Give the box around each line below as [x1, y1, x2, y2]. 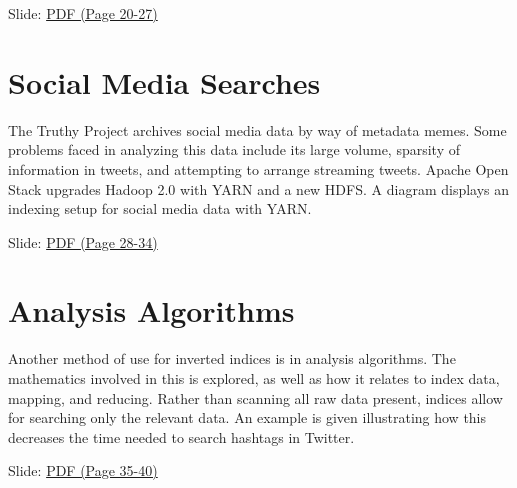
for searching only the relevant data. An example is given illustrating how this [8, 407, 487, 428]
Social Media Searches [8, 61, 321, 102]
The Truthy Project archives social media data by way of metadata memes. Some [8, 119, 507, 140]
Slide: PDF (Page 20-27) [8, 3, 158, 23]
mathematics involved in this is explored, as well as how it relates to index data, [8, 368, 500, 388]
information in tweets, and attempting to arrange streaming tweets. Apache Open [8, 158, 509, 179]
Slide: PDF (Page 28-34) [8, 231, 158, 252]
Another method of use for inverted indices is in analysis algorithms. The [8, 348, 456, 369]
